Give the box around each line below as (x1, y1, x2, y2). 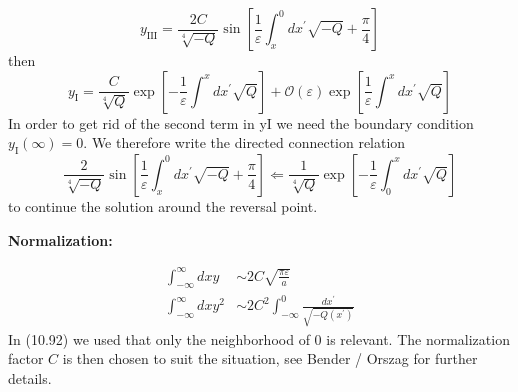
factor (8, 348, 44, 369)
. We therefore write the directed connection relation (83, 132, 406, 153)
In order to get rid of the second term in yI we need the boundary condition (8, 112, 474, 133)
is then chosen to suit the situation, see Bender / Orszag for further (62, 348, 478, 369)
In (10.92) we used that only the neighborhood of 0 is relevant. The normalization (8, 328, 510, 349)
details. (8, 367, 52, 388)
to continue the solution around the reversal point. (8, 195, 318, 216)
